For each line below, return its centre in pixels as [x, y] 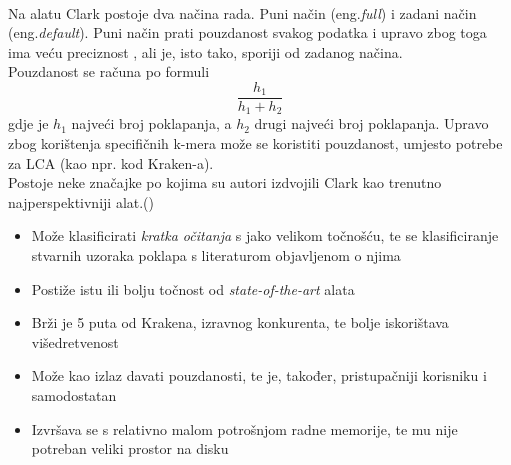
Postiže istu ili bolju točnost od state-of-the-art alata [193, 288]
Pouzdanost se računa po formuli [109, 71]
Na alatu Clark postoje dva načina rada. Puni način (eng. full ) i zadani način [242, 12]
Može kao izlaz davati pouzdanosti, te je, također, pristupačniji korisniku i [259, 375]
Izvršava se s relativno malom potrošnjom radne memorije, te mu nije [244, 428]
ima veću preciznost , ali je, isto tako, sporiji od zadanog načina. [205, 51]
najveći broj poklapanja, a [151, 123]
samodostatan [74, 395]
